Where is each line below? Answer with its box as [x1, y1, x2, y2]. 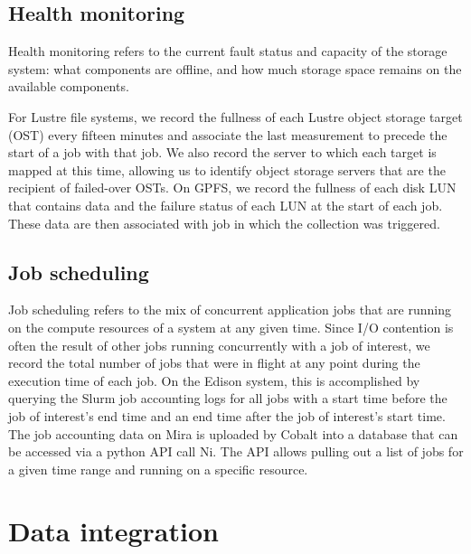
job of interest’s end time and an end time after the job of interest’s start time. [8, 406, 446, 425]
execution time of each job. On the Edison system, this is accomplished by [8, 371, 420, 390]
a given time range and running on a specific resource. [8, 459, 308, 478]
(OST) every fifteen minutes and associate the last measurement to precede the [8, 125, 447, 144]
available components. [8, 77, 129, 96]
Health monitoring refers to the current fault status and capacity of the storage [8, 42, 447, 61]
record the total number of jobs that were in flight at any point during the [8, 353, 420, 372]
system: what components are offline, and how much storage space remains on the [8, 59, 462, 78]
